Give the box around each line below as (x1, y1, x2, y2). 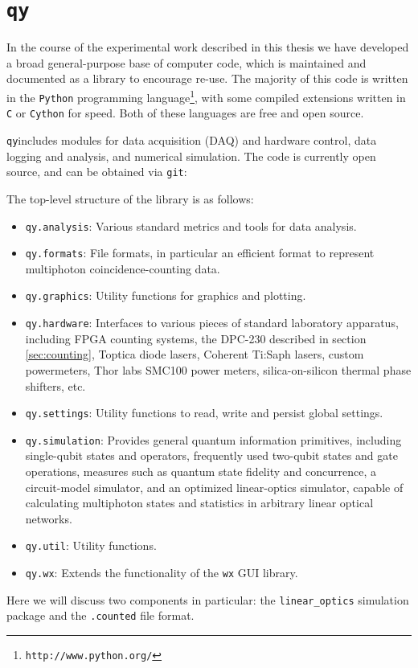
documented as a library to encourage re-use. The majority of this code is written (6, 70, 408, 87)
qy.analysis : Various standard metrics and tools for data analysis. (25, 217, 357, 234)
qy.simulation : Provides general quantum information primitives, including (25, 431, 402, 448)
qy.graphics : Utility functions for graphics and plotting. (25, 287, 306, 304)
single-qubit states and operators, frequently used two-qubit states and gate (25, 447, 398, 464)
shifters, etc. (25, 377, 86, 394)
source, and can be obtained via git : (6, 163, 187, 180)
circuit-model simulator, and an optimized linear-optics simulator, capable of (25, 478, 404, 495)
